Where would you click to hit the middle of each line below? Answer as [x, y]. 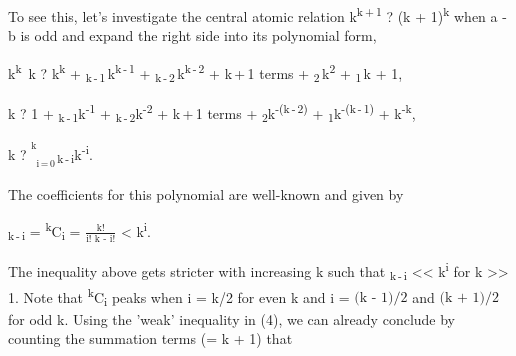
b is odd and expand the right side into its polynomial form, [192, 35]
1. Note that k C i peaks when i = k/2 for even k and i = [179, 296]
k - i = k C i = [44, 231]
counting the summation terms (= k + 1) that [150, 338]
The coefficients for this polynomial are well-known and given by [206, 193]
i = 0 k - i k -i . [64, 156]
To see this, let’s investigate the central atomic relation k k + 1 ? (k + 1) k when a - [257, 14]
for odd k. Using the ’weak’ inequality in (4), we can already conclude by [232, 318]
